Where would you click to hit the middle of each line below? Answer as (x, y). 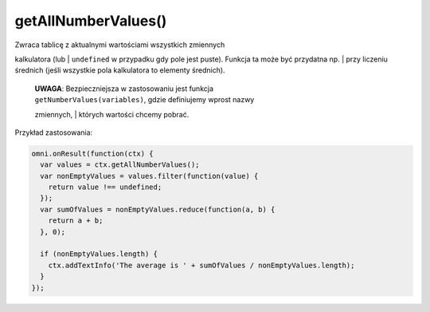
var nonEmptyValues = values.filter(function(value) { (149, 176)
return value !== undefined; (105, 187)
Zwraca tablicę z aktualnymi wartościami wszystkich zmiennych (120, 45)
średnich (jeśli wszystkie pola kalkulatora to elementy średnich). (120, 70)
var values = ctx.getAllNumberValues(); (120, 165)
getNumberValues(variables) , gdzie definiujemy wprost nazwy (145, 100)
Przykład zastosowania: (54, 132)
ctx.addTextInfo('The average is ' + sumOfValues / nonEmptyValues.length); (201, 265)
